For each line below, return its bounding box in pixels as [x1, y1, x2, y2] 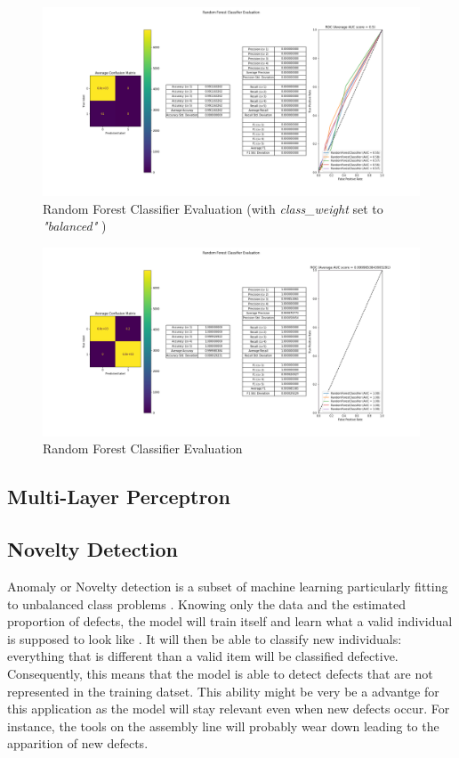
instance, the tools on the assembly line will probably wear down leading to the [7, 716, 439, 735]
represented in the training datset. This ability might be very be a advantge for [7, 681, 439, 700]
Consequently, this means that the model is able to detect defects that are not [7, 664, 433, 682]
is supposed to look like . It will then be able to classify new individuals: [7, 629, 402, 648]
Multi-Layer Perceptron [7, 483, 230, 510]
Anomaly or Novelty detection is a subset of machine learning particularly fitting [7, 576, 448, 595]
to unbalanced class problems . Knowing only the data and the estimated [7, 594, 406, 613]
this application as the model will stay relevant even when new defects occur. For [7, 699, 450, 718]
